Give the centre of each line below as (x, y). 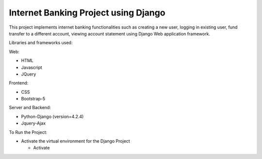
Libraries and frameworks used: (41, 43)
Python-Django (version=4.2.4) (52, 116)
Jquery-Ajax (33, 123)
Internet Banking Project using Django (87, 13)
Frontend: (19, 83)
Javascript (32, 67)
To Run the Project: (28, 132)
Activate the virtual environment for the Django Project (76, 141)
